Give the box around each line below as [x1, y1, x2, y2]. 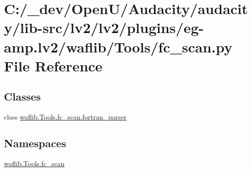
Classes [4, 89, 41, 104]
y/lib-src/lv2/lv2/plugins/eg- [4, 17, 204, 37]
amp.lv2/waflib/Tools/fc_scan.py [4, 36, 232, 56]
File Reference [4, 55, 103, 75]
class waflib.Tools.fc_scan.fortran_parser [4, 112, 127, 122]
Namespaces [4, 136, 66, 151]
